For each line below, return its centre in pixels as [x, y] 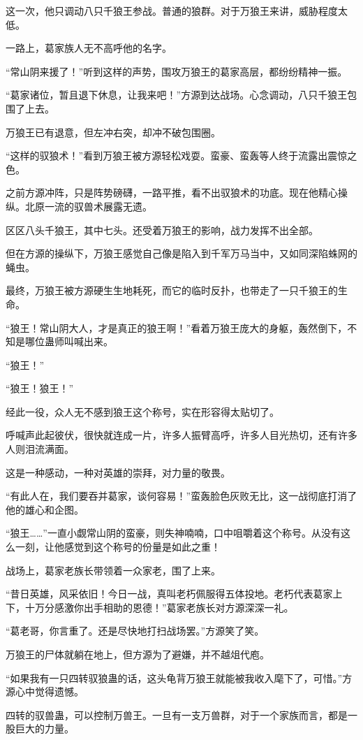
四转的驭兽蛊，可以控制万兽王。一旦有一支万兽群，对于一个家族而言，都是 [177, 714]
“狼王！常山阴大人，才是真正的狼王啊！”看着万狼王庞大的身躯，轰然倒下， [177, 327]
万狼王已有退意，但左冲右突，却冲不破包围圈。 [113, 132]
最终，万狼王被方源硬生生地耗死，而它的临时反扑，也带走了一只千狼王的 [172, 290]
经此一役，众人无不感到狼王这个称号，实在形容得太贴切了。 [142, 411]
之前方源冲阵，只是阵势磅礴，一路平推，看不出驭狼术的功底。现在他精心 [172, 193]
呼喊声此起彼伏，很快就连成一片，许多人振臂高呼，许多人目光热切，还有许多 [181, 435]
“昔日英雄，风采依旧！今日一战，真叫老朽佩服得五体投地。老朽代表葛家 [169, 594]
